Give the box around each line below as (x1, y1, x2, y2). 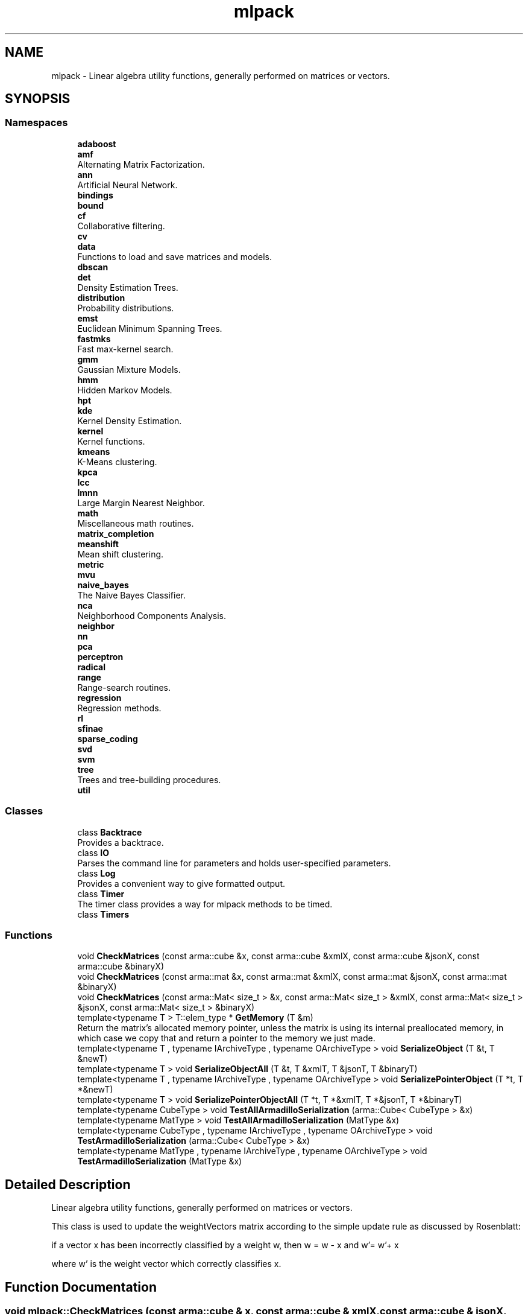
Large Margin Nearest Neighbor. (77, 497, 205, 508)
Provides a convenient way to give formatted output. (77, 878, 285, 889)
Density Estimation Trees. (77, 282, 178, 293)
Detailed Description (5, 1176, 131, 1192)
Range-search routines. (77, 682, 171, 693)
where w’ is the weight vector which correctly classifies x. (51, 1258, 281, 1269)
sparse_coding (77, 733, 138, 744)
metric (77, 559, 104, 570)
